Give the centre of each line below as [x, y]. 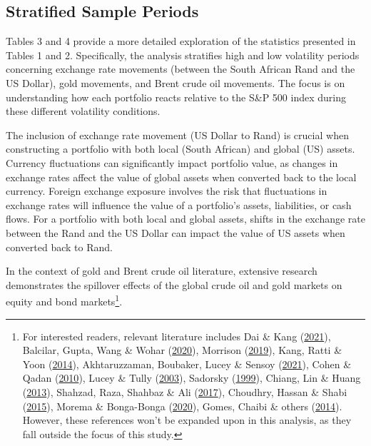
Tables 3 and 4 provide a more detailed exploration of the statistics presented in [181, 41]
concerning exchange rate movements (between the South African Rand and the [181, 69]
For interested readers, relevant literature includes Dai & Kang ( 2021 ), [177, 336]
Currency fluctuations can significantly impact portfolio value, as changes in [172, 162]
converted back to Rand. [59, 247]
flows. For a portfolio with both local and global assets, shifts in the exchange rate [186, 219]
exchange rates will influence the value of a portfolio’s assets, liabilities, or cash [179, 204]
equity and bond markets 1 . [64, 300]
